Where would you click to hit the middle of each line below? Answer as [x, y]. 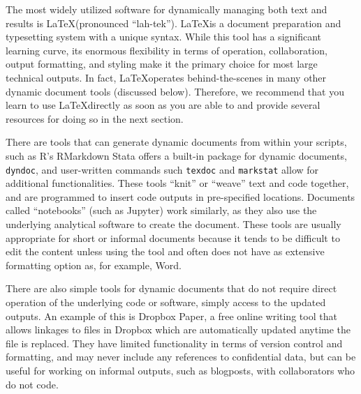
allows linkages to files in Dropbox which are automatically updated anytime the [178, 329]
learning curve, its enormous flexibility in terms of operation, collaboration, [167, 50]
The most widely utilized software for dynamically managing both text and [167, 9]
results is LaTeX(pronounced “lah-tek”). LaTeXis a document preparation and [174, 23]
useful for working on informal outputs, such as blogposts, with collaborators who [180, 370]
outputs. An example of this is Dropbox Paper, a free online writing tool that [171, 316]
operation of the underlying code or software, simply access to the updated [166, 302]
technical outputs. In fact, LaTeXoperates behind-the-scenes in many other [166, 77]
